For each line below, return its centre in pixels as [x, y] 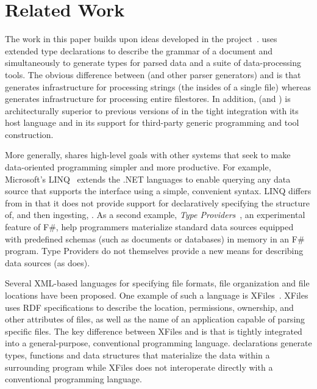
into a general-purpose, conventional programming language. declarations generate [158, 343]
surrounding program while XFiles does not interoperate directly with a [139, 367]
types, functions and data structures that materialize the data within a [137, 354]
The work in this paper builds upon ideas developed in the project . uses [141, 39]
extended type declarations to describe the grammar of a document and [139, 50]
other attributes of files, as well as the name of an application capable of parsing [155, 319]
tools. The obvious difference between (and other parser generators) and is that [153, 74]
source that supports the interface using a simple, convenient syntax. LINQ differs [158, 191]
